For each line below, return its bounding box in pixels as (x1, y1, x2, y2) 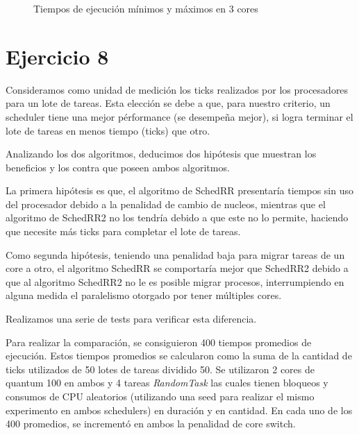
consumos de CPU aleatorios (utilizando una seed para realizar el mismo (6, 389, 315, 403)
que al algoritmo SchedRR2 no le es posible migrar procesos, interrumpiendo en (6, 274, 344, 289)
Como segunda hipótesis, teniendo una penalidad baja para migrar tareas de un (6, 247, 345, 262)
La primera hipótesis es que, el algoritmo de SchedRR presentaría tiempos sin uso (6, 183, 354, 198)
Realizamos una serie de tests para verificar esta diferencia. (6, 312, 257, 326)
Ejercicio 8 (6, 42, 109, 70)
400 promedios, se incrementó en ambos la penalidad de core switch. (6, 416, 296, 431)
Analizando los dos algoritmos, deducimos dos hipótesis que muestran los (6, 146, 317, 161)
